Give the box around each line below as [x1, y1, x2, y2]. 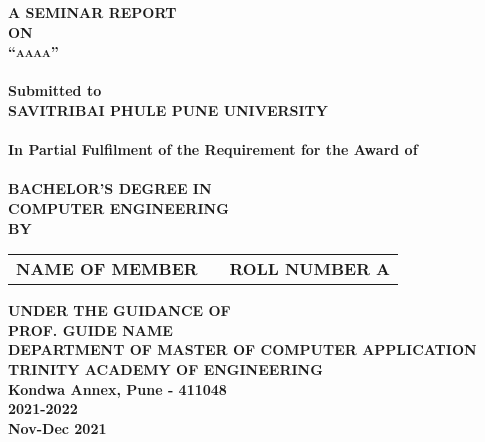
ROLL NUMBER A [229, 257, 391, 281]
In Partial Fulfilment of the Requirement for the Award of [8, 139, 418, 160]
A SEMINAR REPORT [8, 2, 177, 22]
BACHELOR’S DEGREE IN [8, 178, 212, 199]
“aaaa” [8, 41, 59, 62]
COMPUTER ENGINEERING [8, 197, 229, 218]
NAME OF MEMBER [16, 257, 198, 281]
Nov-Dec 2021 [8, 417, 107, 438]
